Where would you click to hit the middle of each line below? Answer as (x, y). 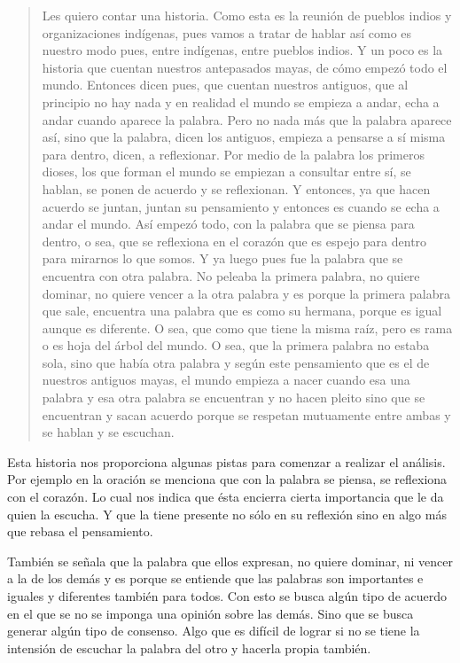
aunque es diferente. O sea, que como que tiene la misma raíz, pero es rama (247, 328)
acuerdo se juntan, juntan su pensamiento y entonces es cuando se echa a (241, 206)
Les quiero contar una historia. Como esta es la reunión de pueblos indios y (247, 15)
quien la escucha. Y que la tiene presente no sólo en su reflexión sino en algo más (227, 514)
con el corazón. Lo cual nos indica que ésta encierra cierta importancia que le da (226, 497)
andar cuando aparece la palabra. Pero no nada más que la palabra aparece (247, 119)
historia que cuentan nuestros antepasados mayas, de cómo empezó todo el (245, 67)
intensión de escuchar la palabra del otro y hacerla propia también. (189, 647)
